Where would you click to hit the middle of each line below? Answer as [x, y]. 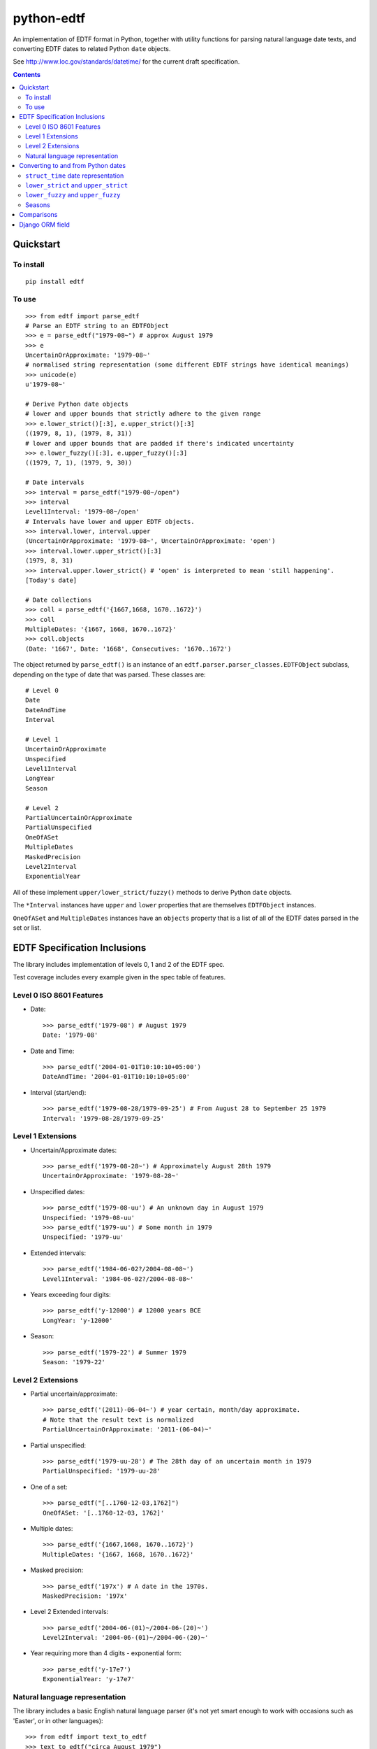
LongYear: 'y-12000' [78, 1320]
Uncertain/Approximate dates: [74, 1150]
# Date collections [59, 600]
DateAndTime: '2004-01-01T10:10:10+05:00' [117, 1077]
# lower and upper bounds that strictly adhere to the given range [143, 414]
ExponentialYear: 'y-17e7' [89, 1679]
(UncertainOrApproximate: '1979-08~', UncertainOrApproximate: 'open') [150, 541]
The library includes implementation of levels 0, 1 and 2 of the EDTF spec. [119, 964]
